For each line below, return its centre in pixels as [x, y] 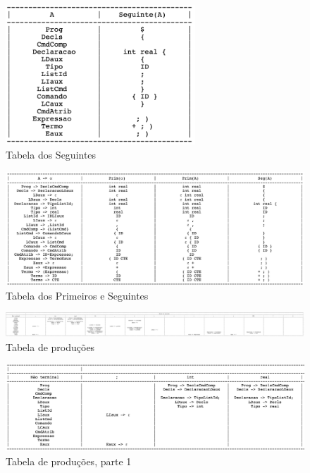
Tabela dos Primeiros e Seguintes [77, 295]
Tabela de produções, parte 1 [69, 461]
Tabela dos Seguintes [51, 155]
